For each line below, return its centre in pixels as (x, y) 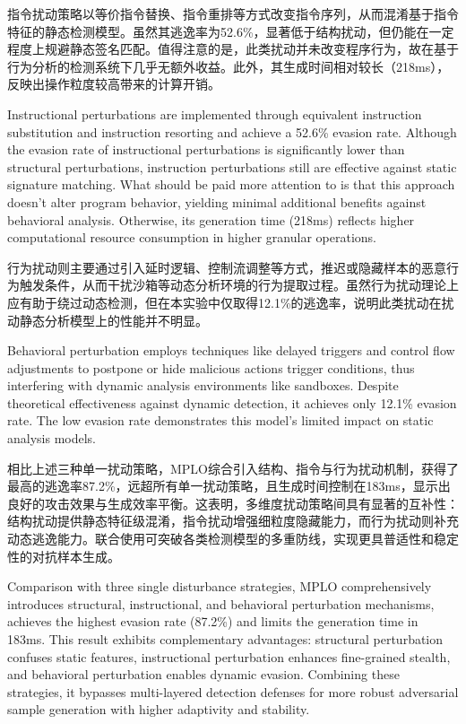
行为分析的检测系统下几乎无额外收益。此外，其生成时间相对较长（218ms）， (229, 66)
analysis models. (52, 438)
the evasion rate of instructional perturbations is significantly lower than (206, 149)
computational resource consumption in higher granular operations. (192, 237)
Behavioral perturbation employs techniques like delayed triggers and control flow (231, 350)
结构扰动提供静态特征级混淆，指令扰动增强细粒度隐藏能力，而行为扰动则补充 (233, 521)
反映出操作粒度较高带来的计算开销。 (114, 84)
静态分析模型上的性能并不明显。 (113, 320)
